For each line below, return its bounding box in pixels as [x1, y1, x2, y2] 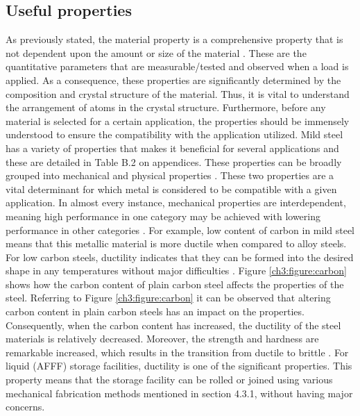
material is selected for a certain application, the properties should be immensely [6, 113, 350, 128]
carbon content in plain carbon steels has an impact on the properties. [6, 304, 305, 319]
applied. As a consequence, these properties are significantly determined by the [6, 72, 341, 87]
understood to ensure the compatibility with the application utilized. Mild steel [6, 127, 343, 142]
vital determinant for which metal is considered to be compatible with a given [6, 181, 337, 196]
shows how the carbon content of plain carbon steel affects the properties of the [6, 276, 344, 291]
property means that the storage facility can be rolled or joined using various [6, 372, 333, 387]
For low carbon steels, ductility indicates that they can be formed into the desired [6, 249, 354, 264]
